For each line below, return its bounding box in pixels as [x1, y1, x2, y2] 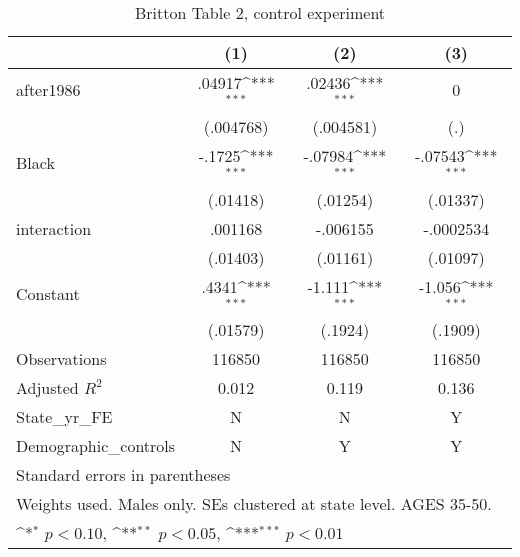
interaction [16, 216, 92, 240]
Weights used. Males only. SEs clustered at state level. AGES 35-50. [16, 492, 492, 516]
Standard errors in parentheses [16, 463, 231, 487]
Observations [16, 347, 107, 371]
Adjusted [16, 376, 79, 400]
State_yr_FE [16, 405, 113, 429]
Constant [16, 281, 80, 305]
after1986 [16, 78, 81, 102]
